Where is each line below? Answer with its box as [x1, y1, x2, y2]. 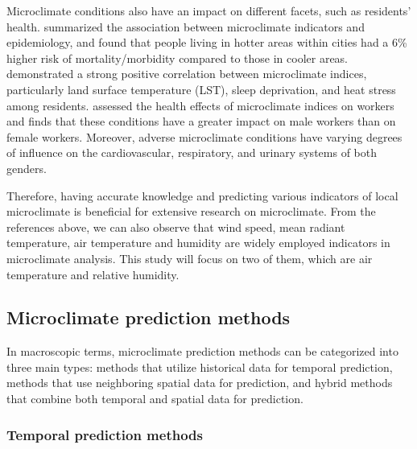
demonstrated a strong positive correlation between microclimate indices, [6, 65, 367, 82]
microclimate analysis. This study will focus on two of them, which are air [6, 249, 373, 266]
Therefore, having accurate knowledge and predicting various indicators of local [6, 187, 398, 204]
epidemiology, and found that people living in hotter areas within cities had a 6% [6, 34, 407, 51]
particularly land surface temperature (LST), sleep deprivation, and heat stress [6, 80, 396, 97]
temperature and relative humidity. [6, 266, 180, 282]
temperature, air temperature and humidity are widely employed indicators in [6, 234, 390, 251]
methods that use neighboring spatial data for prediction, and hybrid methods [6, 374, 393, 391]
